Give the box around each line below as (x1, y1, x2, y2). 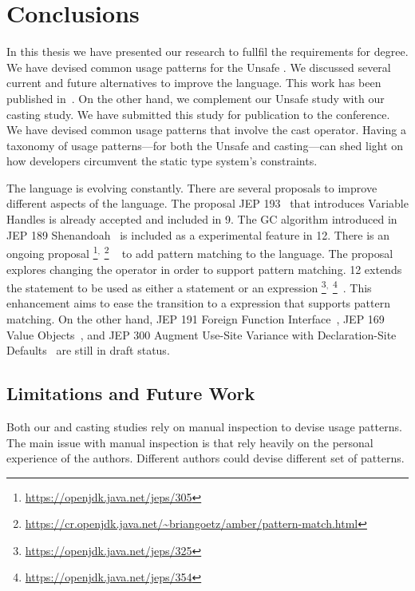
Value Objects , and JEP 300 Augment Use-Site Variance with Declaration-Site (6, 326, 397, 343)
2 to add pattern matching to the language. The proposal (104, 243, 393, 261)
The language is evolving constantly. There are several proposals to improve (6, 179, 377, 196)
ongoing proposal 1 (6, 243, 98, 261)
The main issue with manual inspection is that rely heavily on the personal (6, 434, 373, 450)
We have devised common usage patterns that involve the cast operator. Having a (6, 121, 406, 138)
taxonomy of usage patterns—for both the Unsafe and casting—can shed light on (6, 137, 404, 153)
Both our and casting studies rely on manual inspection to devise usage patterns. (6, 418, 402, 434)
